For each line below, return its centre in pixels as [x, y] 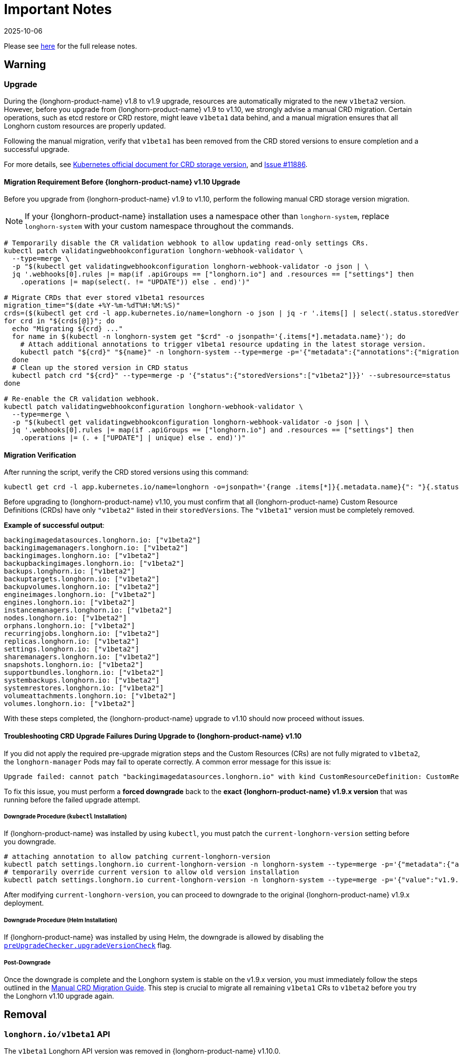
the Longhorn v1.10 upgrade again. [59, 996]
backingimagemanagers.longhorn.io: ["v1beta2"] [96, 548]
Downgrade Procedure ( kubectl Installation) [65, 817]
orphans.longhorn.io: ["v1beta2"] [70, 626]
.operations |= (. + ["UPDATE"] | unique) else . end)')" [133, 438]
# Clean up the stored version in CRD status [100, 368]
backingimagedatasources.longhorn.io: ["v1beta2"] [102, 540]
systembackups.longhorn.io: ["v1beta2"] [82, 680]
